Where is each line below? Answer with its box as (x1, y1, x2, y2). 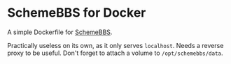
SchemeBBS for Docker (7, 5, 146, 21)
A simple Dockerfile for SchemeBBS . (7, 28, 113, 36)
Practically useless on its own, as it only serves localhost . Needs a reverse (7, 41, 224, 49)
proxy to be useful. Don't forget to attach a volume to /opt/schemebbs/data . (7, 49, 223, 57)
